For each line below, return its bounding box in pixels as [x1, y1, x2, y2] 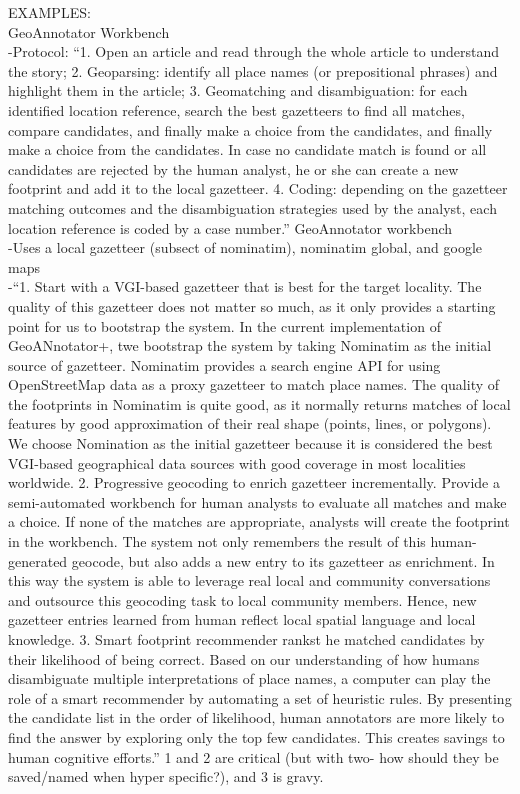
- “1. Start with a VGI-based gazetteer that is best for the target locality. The [8, 276, 482, 297]
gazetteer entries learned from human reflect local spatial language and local [8, 609, 476, 630]
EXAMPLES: [8, 2, 91, 22]
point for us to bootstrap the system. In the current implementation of [8, 315, 441, 336]
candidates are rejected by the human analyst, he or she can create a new [8, 158, 459, 179]
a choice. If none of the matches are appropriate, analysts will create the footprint [8, 511, 510, 532]
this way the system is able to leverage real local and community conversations [8, 570, 491, 591]
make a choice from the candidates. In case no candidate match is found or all [8, 139, 487, 160]
